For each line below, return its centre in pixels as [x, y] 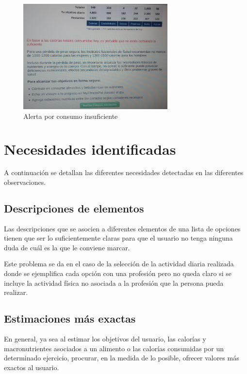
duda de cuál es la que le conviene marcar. [67, 247]
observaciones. [25, 182]
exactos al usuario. [32, 367]
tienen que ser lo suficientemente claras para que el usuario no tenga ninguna [118, 238]
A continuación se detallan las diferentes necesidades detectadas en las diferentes [124, 172]
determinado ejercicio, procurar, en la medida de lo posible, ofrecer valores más [122, 358]
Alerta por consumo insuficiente [71, 116]
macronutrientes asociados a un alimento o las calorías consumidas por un [114, 348]
